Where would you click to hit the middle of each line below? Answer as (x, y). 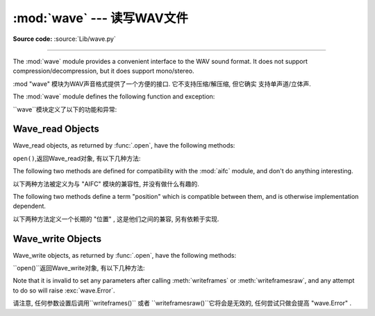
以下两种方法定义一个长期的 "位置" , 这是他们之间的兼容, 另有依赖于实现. (116, 219)
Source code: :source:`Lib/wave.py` (64, 39)
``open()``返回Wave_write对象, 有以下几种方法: (79, 268)
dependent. (30, 206)
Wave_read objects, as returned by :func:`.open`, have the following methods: (124, 146)
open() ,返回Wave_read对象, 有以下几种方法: (77, 158)
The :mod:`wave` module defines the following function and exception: (114, 96)
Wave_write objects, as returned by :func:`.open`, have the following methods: (125, 255)
